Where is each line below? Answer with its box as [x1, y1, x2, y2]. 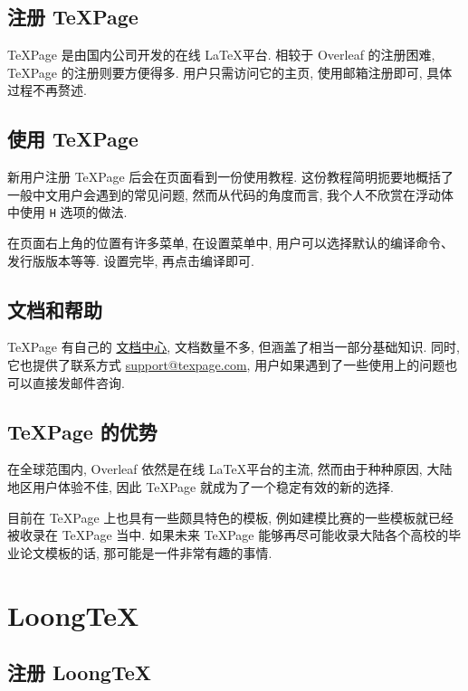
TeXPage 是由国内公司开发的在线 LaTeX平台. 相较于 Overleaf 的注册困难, [7, 45, 435, 64]
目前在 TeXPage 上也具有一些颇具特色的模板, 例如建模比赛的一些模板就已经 [7, 507, 454, 526]
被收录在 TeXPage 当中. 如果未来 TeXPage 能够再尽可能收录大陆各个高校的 [7, 525, 449, 544]
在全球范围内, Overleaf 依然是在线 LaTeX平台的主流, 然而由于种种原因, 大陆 [7, 459, 453, 478]
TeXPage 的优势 [7, 417, 158, 445]
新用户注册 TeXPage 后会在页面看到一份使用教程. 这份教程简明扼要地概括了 [7, 167, 454, 186]
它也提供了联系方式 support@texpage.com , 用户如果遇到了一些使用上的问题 [7, 355, 445, 374]
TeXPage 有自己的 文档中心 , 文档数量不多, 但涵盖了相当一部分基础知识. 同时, [7, 337, 460, 356]
